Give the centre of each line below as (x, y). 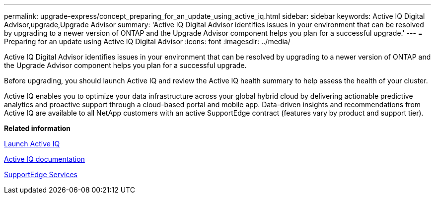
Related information (37, 128)
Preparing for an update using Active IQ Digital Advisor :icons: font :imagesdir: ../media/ (147, 41)
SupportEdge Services (41, 174)
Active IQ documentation (44, 159)
